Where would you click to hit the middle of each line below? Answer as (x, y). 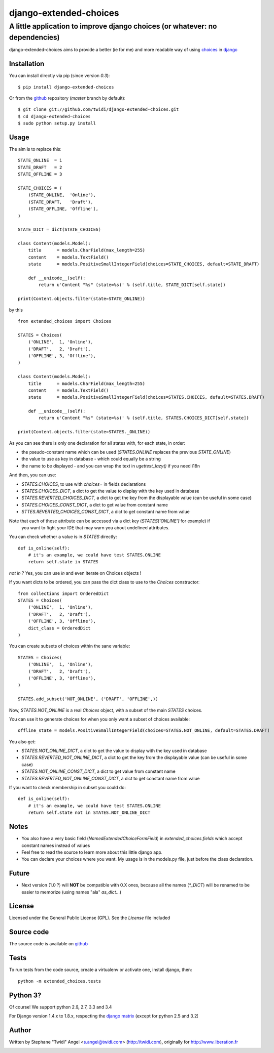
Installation (27, 64)
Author (20, 1030)
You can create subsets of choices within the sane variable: (69, 646)
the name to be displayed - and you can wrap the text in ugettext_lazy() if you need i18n (111, 466)
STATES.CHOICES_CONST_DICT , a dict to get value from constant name (95, 505)
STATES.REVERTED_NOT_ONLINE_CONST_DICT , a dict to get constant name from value (110, 778)
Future (19, 873)
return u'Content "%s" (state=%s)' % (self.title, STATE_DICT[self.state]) (132, 285)
